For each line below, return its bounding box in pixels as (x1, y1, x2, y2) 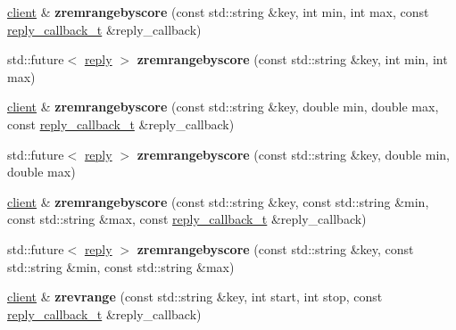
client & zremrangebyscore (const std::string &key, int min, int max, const (7, 3, 429, 21)
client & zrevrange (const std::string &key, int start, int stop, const (7, 287, 383, 306)
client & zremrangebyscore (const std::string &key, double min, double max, (7, 97, 439, 116)
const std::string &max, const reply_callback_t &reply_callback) (7, 210, 367, 228)
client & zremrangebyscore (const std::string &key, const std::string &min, (7, 192, 429, 210)
